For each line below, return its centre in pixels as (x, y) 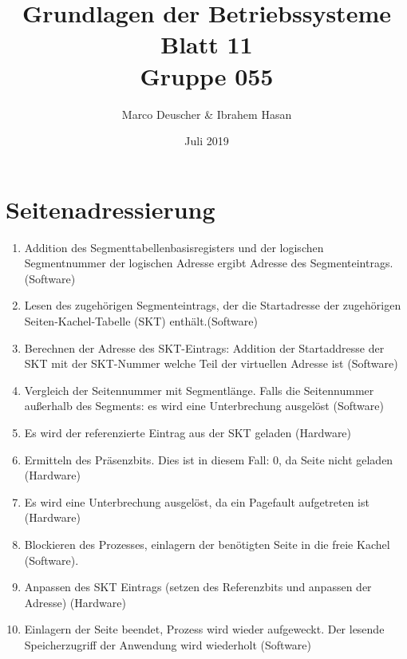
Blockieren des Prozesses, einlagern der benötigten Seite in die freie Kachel (207, 544)
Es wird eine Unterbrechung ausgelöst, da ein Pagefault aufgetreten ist (197, 501)
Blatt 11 (207, 44)
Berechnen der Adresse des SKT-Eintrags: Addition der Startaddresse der (204, 347)
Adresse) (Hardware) (75, 602)
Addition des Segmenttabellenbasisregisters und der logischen (174, 247)
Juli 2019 (207, 141)
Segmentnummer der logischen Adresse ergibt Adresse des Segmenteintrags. (209, 263)
